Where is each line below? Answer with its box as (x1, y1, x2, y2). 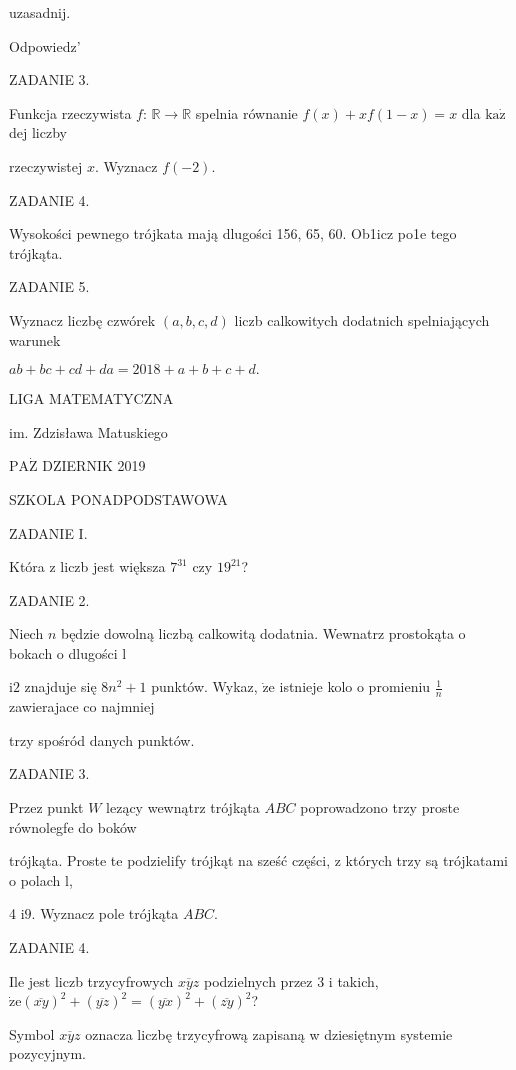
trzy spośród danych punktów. (9, 729, 195, 750)
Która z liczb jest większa (9, 556, 166, 577)
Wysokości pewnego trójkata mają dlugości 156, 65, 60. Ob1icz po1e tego (9, 223, 457, 244)
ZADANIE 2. (9, 589, 90, 610)
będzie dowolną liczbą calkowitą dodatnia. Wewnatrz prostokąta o (60, 623, 466, 644)
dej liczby (9, 122, 67, 143)
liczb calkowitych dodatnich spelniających (234, 309, 490, 330)
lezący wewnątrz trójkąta (106, 797, 260, 818)
